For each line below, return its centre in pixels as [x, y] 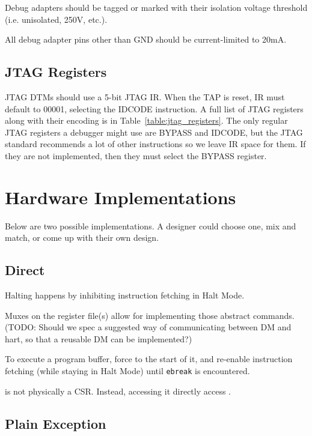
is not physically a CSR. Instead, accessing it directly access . [118, 391]
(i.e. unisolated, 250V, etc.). [56, 19]
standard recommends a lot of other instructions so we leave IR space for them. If [155, 144]
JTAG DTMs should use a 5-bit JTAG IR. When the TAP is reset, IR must [145, 96]
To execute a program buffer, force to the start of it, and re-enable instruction [149, 359]
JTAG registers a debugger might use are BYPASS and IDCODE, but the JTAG [154, 132]
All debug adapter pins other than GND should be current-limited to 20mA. [146, 39]
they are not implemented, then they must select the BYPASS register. [136, 155]
